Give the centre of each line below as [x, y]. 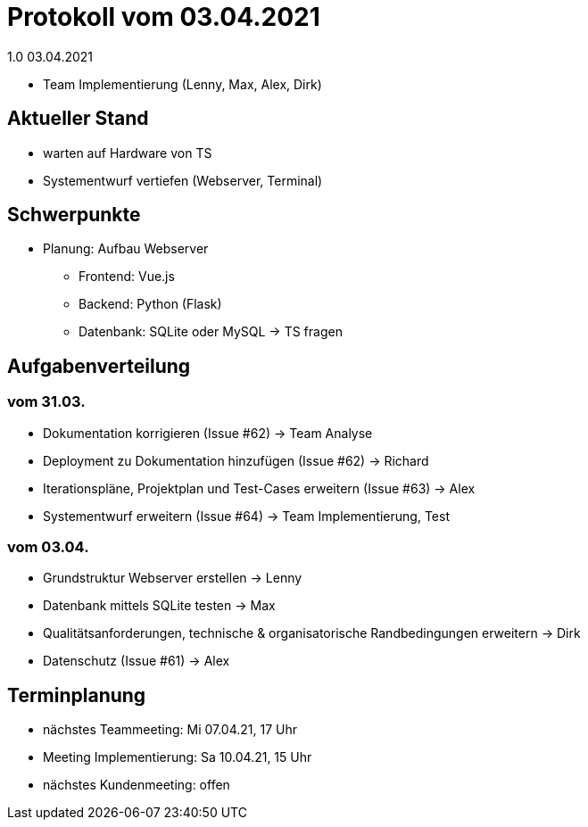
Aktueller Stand [78, 119]
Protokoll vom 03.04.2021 [164, 17]
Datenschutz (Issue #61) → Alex [137, 661]
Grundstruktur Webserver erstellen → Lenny [173, 578]
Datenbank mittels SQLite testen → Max [159, 606]
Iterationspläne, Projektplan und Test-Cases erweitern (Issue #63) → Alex [259, 488]
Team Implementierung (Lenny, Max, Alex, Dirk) [182, 84]
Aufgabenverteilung [99, 366]
